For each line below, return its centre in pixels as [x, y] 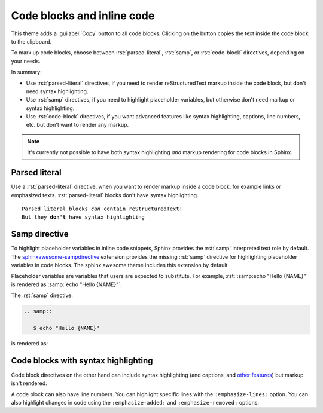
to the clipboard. [31, 41]
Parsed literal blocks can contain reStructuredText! [102, 209]
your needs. [26, 61]
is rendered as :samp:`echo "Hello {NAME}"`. [66, 284]
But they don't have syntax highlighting [83, 217]
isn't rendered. [29, 383]
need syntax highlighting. [57, 91]
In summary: [26, 72]
